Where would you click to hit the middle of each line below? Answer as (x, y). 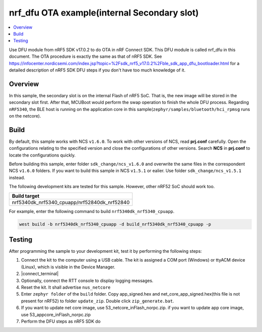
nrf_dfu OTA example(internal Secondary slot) (104, 13)
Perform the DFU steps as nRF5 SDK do (61, 321)
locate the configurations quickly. (42, 155)
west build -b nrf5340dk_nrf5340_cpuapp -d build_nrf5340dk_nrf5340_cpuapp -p (115, 224)
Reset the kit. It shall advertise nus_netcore (66, 287)
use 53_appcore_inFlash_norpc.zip (56, 315)
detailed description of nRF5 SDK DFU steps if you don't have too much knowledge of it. (97, 70)
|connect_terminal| (40, 274)
